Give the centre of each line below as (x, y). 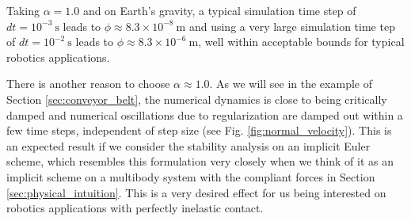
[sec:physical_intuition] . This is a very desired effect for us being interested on (196, 192)
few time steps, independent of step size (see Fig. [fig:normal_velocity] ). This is (199, 130)
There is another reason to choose (88, 84)
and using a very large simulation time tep (292, 26)
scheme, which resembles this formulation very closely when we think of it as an (200, 161)
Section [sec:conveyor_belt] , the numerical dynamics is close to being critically (197, 99)
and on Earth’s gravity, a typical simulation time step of (219, 10)
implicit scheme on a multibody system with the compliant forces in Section (191, 176)
